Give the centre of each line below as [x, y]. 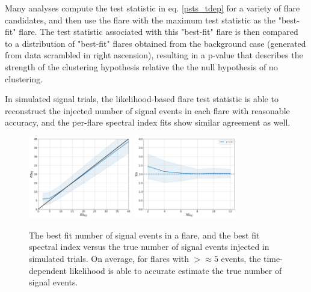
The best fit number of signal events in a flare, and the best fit [144, 235]
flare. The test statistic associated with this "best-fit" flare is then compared [159, 32]
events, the [241, 258]
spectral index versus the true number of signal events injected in [149, 247]
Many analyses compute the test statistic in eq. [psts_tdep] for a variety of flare [152, 8]
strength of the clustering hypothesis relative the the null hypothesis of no [141, 66]
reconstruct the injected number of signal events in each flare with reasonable [147, 110]
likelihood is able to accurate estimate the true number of [176, 270]
